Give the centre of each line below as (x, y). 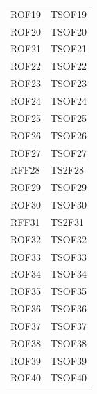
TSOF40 (68, 378)
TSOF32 (68, 239)
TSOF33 (68, 256)
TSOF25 (68, 118)
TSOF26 (68, 135)
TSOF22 (68, 66)
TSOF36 (68, 309)
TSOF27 (68, 152)
